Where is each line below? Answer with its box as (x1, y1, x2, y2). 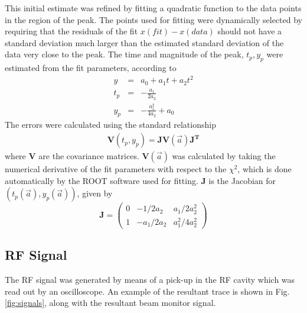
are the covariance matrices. (38, 150, 139, 162)
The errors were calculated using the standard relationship (5, 118, 216, 131)
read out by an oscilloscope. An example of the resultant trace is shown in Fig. (5, 285, 290, 297)
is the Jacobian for (208, 174, 276, 186)
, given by (77, 187, 113, 199)
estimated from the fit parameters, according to (5, 62, 177, 74)
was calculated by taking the (172, 150, 276, 162)
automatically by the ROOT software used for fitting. (5, 174, 198, 186)
